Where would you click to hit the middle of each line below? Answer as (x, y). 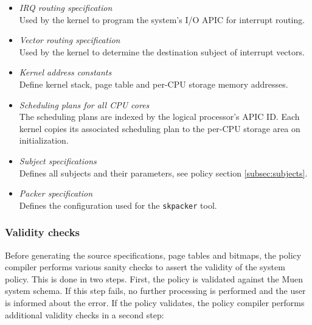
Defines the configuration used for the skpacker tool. (118, 205)
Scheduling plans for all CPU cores (84, 104)
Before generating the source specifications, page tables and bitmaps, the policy (153, 255)
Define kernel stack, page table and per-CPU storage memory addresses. (154, 84)
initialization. (44, 140)
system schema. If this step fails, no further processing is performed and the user (155, 291)
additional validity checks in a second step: (85, 314)
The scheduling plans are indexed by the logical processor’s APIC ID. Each (159, 117)
